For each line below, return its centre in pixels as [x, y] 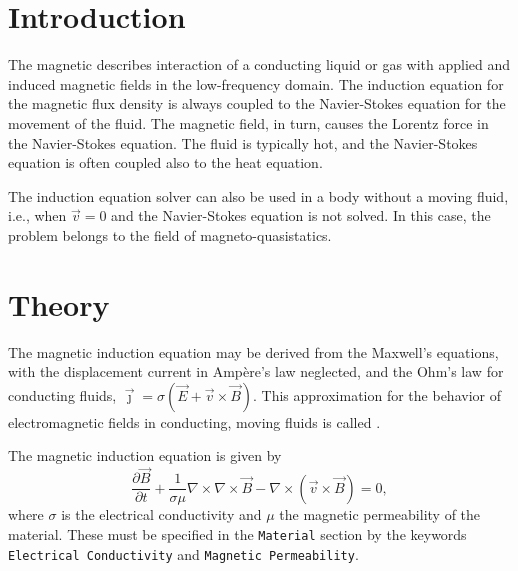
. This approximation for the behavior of [377, 394]
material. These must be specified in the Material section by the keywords [237, 533]
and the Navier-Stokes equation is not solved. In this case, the [301, 215]
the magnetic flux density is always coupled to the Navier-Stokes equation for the [257, 103]
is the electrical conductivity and [161, 514]
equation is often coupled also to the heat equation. [165, 162]
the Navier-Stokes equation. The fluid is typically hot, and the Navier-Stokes [243, 142]
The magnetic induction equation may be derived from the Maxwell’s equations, [253, 351]
